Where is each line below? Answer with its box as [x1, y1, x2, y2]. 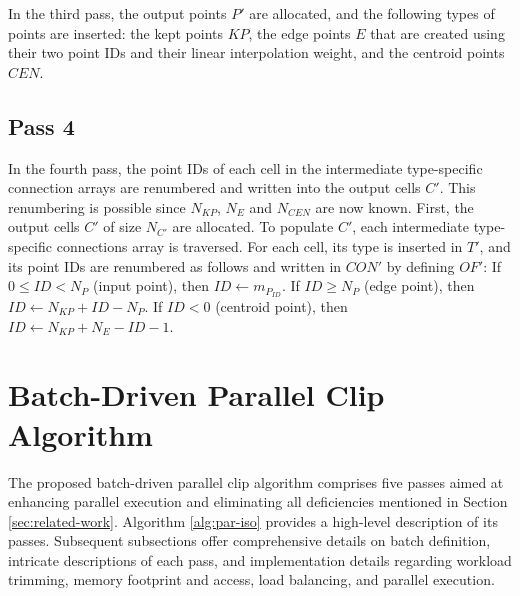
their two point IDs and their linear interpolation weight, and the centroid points [8, 42, 505, 63]
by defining [386, 255, 455, 276]
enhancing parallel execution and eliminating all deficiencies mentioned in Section [8, 491, 508, 512]
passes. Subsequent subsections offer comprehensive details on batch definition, [8, 530, 491, 551]
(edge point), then [363, 275, 475, 296]
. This [439, 177, 476, 198]
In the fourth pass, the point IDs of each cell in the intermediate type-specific [8, 157, 483, 178]
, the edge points [248, 22, 351, 43]
